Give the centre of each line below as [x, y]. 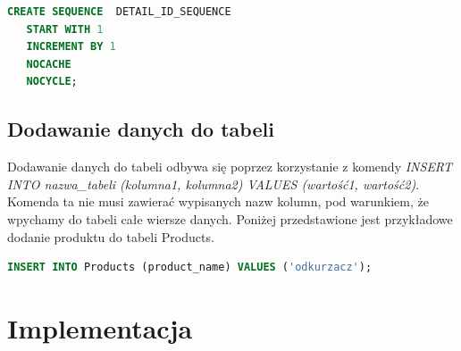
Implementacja [100, 327]
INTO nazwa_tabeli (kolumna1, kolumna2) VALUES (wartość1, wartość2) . [214, 184]
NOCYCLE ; [52, 82]
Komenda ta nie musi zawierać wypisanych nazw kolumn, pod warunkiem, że [218, 201]
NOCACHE [49, 64]
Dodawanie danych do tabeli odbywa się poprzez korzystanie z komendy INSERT [230, 167]
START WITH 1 [65, 29]
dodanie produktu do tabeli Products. [111, 236]
